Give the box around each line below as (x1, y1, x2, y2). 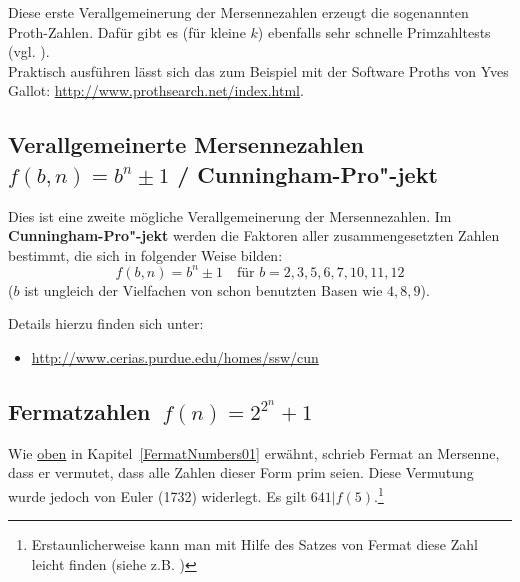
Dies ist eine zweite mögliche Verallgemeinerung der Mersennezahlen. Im (8, 205, 452, 226)
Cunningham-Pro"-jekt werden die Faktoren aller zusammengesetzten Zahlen (8, 225, 500, 246)
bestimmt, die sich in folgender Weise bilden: (8, 244, 283, 265)
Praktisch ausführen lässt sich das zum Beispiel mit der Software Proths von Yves (8, 60, 509, 81)
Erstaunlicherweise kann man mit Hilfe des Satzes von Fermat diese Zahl (31, 534, 478, 555)
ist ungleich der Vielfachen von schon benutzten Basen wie (24, 279, 383, 300)
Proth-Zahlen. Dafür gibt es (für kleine (8, 21, 246, 42)
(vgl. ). (8, 41, 50, 62)
